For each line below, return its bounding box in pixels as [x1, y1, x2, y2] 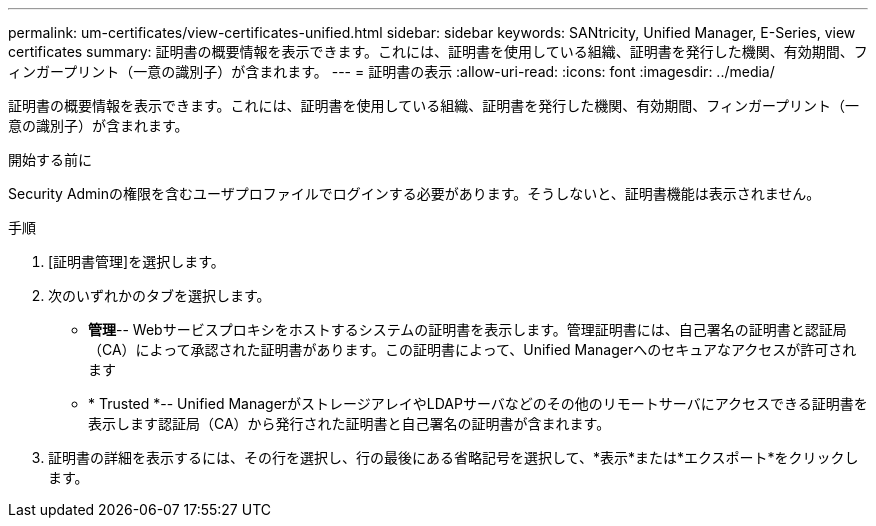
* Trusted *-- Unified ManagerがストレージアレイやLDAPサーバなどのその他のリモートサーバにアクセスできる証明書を [88, 395, 868, 412]
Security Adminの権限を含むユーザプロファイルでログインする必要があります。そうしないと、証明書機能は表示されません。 [8, 185, 821, 202]
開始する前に [8, 151, 92, 168]
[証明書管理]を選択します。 [48, 253, 225, 270]
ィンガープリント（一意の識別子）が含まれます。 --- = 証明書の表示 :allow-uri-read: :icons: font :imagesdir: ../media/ [8, 63, 775, 80]
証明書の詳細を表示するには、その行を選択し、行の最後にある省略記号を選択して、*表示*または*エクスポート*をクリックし [48, 449, 859, 466]
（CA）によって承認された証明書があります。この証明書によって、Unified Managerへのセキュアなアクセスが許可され [88, 341, 857, 358]
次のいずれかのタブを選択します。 [48, 287, 271, 304]
